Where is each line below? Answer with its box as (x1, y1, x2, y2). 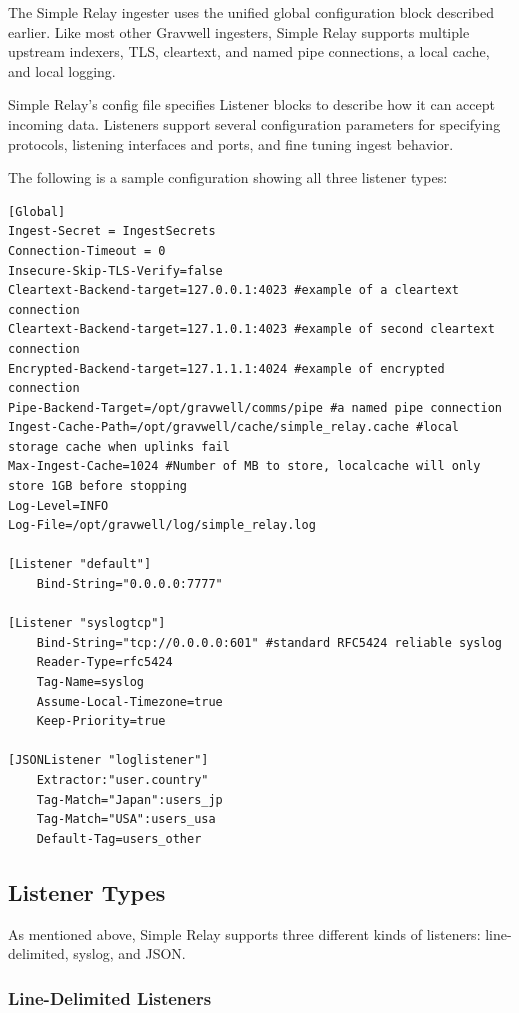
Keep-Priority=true (36, 714, 166, 729)
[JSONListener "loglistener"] (8, 753, 209, 768)
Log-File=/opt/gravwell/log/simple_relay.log (8, 518, 316, 533)
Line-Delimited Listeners (8, 985, 212, 1010)
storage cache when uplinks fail (8, 439, 230, 454)
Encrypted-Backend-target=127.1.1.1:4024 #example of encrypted (8, 361, 445, 376)
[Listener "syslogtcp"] (8, 616, 166, 631)
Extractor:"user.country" (36, 772, 209, 787)
